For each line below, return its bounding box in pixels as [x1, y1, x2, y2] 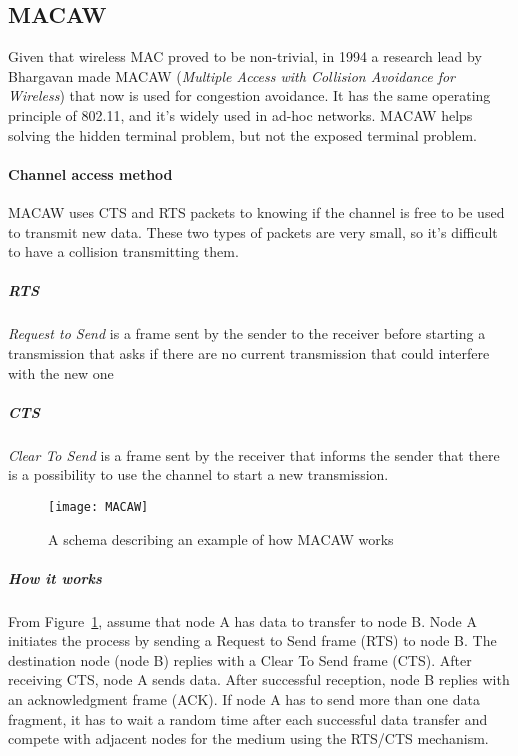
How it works [8, 567, 102, 588]
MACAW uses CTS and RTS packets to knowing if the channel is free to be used [8, 201, 505, 222]
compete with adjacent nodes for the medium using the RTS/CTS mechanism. [8, 728, 489, 749]
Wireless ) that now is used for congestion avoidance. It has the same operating [8, 85, 491, 106]
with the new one [8, 362, 114, 383]
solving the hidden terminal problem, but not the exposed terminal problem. [8, 124, 477, 145]
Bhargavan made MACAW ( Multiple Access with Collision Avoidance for [8, 65, 455, 86]
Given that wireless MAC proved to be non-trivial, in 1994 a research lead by [8, 46, 482, 67]
